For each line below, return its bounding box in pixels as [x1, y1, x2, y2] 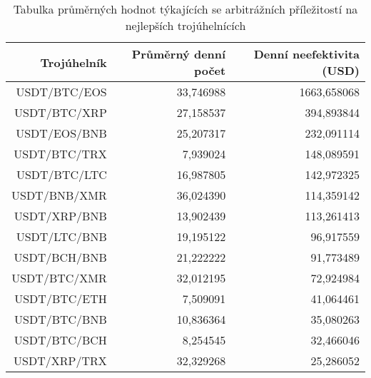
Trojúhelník [40, 53, 107, 71]
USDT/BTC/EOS [16, 83, 107, 100]
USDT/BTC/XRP [14, 104, 107, 121]
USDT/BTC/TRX [14, 145, 107, 162]
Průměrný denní [131, 46, 226, 62]
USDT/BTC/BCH [14, 332, 107, 348]
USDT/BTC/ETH [14, 290, 107, 307]
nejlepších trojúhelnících [125, 17, 246, 34]
